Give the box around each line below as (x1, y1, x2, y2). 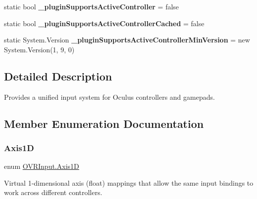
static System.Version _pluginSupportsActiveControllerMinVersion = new (4, 35, 250, 45)
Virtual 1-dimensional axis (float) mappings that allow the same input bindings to (4, 177, 254, 188)
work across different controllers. (4, 187, 103, 198)
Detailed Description (4, 68, 112, 83)
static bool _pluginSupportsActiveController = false (4, 1, 179, 11)
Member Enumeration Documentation (4, 116, 204, 131)
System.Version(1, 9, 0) (4, 44, 75, 54)
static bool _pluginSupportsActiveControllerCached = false (4, 18, 205, 28)
